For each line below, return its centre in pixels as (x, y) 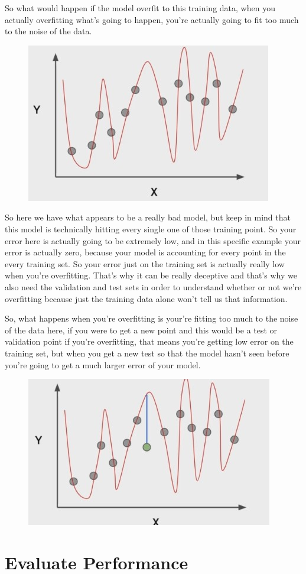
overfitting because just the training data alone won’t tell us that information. (146, 298)
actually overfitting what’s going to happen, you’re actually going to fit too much (152, 19)
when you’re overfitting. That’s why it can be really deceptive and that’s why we (151, 275)
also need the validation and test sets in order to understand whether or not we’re (153, 286)
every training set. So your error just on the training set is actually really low (145, 263)
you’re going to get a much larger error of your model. (103, 364)
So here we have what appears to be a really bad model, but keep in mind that (148, 217)
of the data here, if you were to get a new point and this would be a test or (141, 330)
